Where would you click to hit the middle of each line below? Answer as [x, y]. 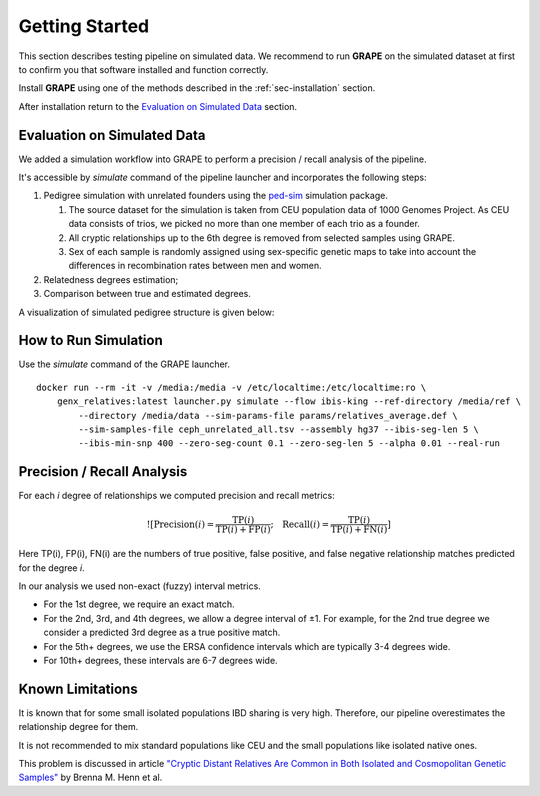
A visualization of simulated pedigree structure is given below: [146, 312]
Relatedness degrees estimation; [111, 279]
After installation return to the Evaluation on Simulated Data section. [158, 106]
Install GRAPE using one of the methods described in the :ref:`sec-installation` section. [197, 88]
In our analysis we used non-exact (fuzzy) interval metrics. [140, 586]
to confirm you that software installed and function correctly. [143, 69]
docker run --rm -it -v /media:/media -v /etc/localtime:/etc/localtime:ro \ [231, 387]
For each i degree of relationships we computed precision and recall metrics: [176, 496]
